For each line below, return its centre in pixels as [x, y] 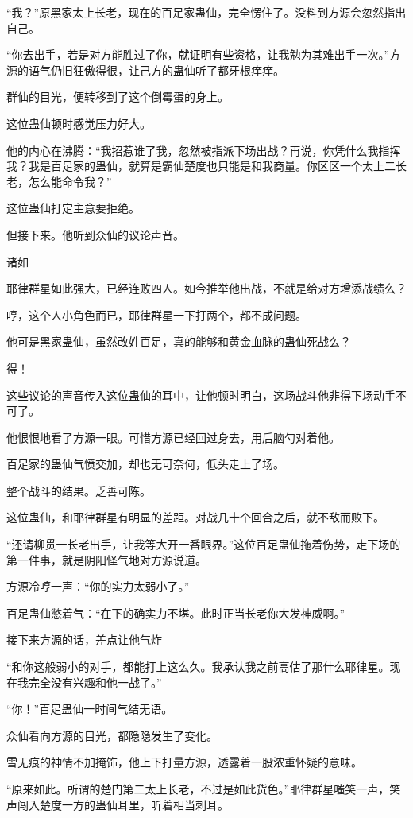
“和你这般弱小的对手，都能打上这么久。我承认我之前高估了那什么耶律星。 [198, 667]
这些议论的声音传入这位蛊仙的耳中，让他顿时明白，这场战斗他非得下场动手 [201, 395]
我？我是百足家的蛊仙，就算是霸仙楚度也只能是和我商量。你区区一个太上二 [201, 166]
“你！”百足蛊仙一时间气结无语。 [90, 709]
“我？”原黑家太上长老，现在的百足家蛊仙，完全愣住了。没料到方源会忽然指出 [206, 12]
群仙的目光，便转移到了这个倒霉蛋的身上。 [118, 97]
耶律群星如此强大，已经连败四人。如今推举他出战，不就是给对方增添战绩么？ [206, 288]
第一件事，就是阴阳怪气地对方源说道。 [106, 559]
